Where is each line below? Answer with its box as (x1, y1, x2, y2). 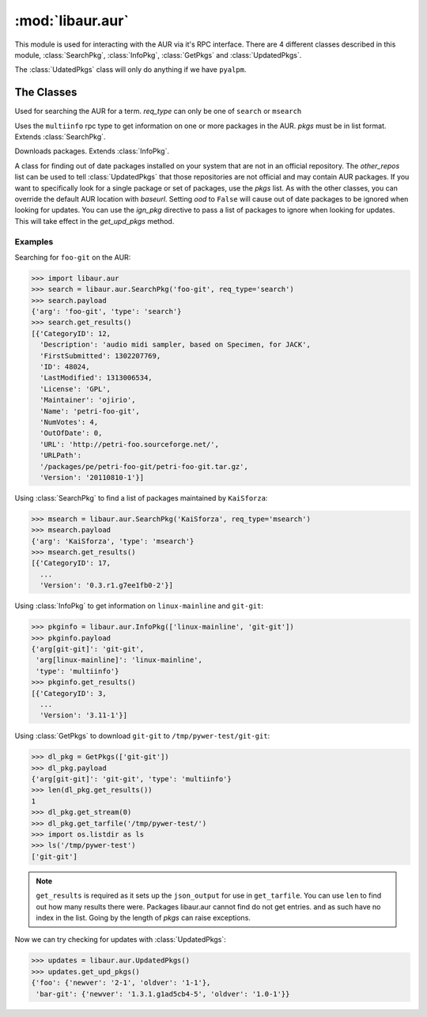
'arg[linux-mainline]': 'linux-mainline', (36, 656, 203, 664)
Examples (14, 236, 54, 247)
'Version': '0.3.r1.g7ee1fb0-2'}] (40, 581, 174, 590)
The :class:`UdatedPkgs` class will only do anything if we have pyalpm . (14, 65, 247, 74)
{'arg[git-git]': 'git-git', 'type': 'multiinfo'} (31, 775, 232, 784)
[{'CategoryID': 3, (31, 689, 107, 698)
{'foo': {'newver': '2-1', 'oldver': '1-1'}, (31, 978, 211, 988)
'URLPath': (40, 451, 82, 460)
